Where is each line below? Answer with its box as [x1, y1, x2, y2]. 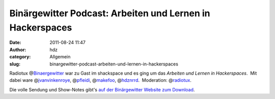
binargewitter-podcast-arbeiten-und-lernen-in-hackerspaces [49, 61, 178, 67]
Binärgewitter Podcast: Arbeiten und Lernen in [9, 8, 211, 19]
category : [9, 54, 31, 60]
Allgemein [49, 54, 71, 60]
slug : [9, 61, 20, 67]
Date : [9, 40, 21, 46]
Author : [9, 46, 26, 53]
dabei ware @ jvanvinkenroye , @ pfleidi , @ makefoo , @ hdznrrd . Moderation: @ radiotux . [9, 77, 192, 83]
